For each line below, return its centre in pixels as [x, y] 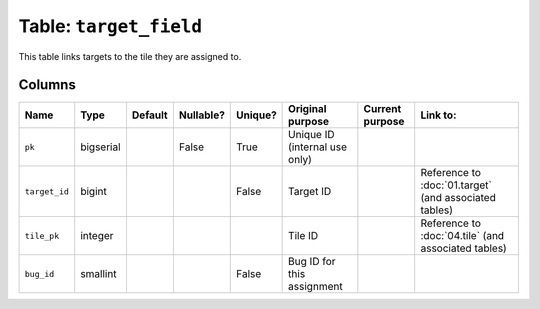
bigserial [100, 147]
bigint [93, 192]
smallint [98, 274]
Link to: [438, 115]
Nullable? [201, 115]
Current [382, 109]
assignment [316, 287]
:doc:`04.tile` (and [462, 236]
